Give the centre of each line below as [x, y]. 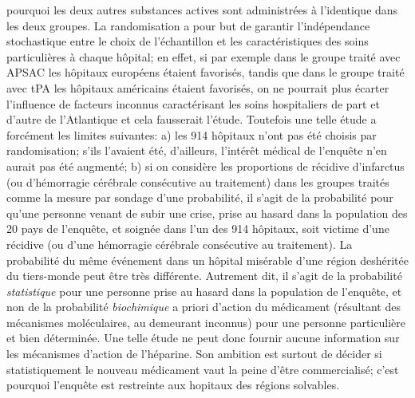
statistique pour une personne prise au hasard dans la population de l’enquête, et [204, 291]
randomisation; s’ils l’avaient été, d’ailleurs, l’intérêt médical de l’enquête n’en [197, 150]
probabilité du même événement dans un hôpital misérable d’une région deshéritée [207, 260]
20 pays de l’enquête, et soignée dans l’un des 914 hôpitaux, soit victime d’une [198, 229]
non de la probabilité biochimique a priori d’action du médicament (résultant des [204, 307]
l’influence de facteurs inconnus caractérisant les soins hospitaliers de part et [193, 103]
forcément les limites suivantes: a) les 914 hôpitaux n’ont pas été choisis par [192, 134]
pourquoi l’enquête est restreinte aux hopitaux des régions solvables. [173, 385]
